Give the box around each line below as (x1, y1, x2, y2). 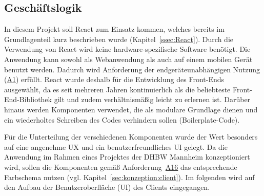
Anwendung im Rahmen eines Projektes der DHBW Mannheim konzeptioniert (4, 151, 250, 162)
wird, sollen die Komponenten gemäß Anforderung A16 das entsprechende (4, 161, 237, 172)
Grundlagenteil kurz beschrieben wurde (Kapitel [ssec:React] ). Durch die (4, 33, 234, 44)
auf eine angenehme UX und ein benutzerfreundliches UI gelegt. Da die (4, 141, 228, 152)
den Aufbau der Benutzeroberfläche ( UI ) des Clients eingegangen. (4, 182, 210, 192)
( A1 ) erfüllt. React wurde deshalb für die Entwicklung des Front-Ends (4, 74, 224, 85)
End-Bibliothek (4, 94, 52, 105)
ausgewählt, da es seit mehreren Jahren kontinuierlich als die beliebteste (4, 84, 231, 94)
